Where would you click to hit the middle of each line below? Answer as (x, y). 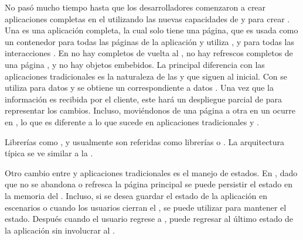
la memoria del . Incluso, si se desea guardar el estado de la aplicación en (136, 195)
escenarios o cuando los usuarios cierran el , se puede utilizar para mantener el (146, 207)
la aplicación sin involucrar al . (60, 230)
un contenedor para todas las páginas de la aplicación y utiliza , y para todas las (150, 41)
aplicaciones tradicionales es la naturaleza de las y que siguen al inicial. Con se (146, 76)
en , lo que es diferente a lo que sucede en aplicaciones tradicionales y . (132, 121)
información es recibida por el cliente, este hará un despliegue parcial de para (143, 99)
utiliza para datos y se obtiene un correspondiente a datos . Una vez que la (139, 88)
